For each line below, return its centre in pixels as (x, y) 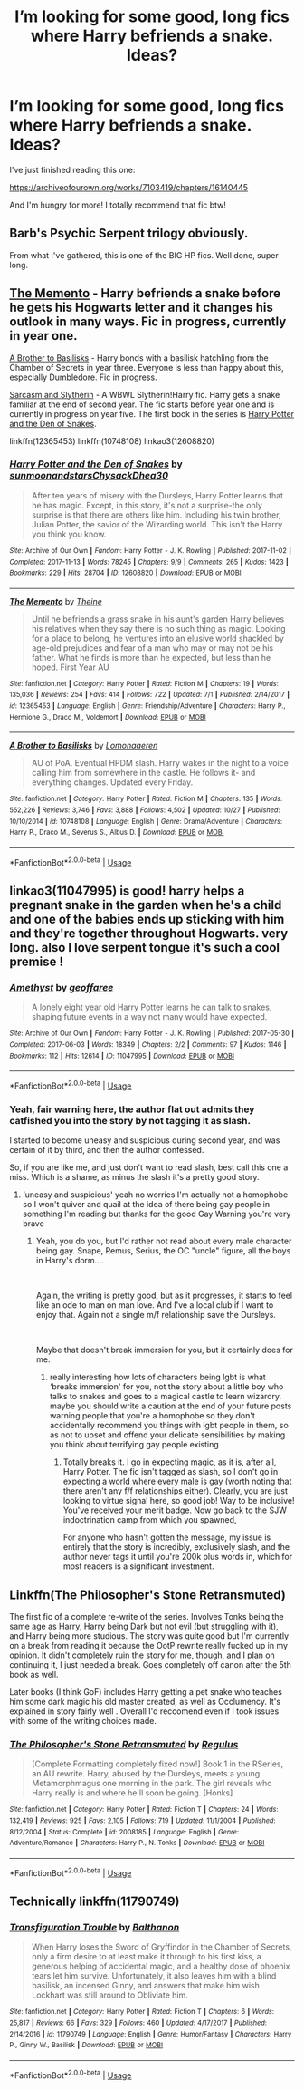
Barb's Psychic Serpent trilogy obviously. (129, 233)
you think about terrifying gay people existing (134, 1445)
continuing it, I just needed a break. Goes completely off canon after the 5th (151, 1665)
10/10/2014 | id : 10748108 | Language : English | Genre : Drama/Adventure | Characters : (146, 821)
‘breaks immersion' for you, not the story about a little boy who (166, 1387)
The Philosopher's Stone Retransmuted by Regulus (124, 1745)
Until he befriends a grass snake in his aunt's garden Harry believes (158, 619)
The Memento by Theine (56, 601)
